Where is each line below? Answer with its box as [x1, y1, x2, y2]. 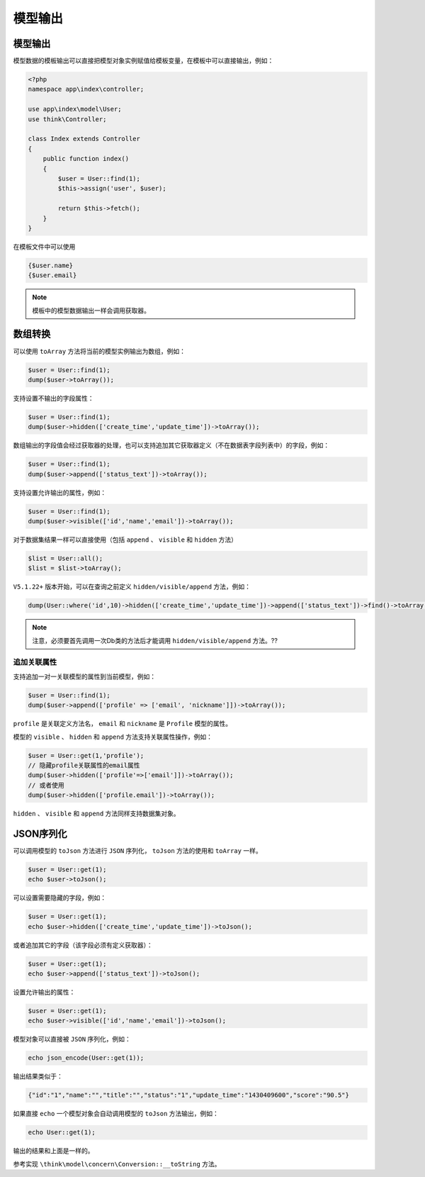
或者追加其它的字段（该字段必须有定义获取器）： [13, 940, 153, 949]
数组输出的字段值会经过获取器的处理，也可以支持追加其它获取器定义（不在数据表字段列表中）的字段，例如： [13, 441, 329, 450]
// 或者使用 [28, 781, 64, 789]
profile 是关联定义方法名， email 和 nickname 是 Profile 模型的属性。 [13, 720, 232, 728]
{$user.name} [28, 261, 74, 269]
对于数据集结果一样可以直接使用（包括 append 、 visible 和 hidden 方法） [13, 535, 237, 544]
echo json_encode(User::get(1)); [28, 1054, 144, 1062]
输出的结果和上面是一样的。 [13, 1147, 94, 1155]
